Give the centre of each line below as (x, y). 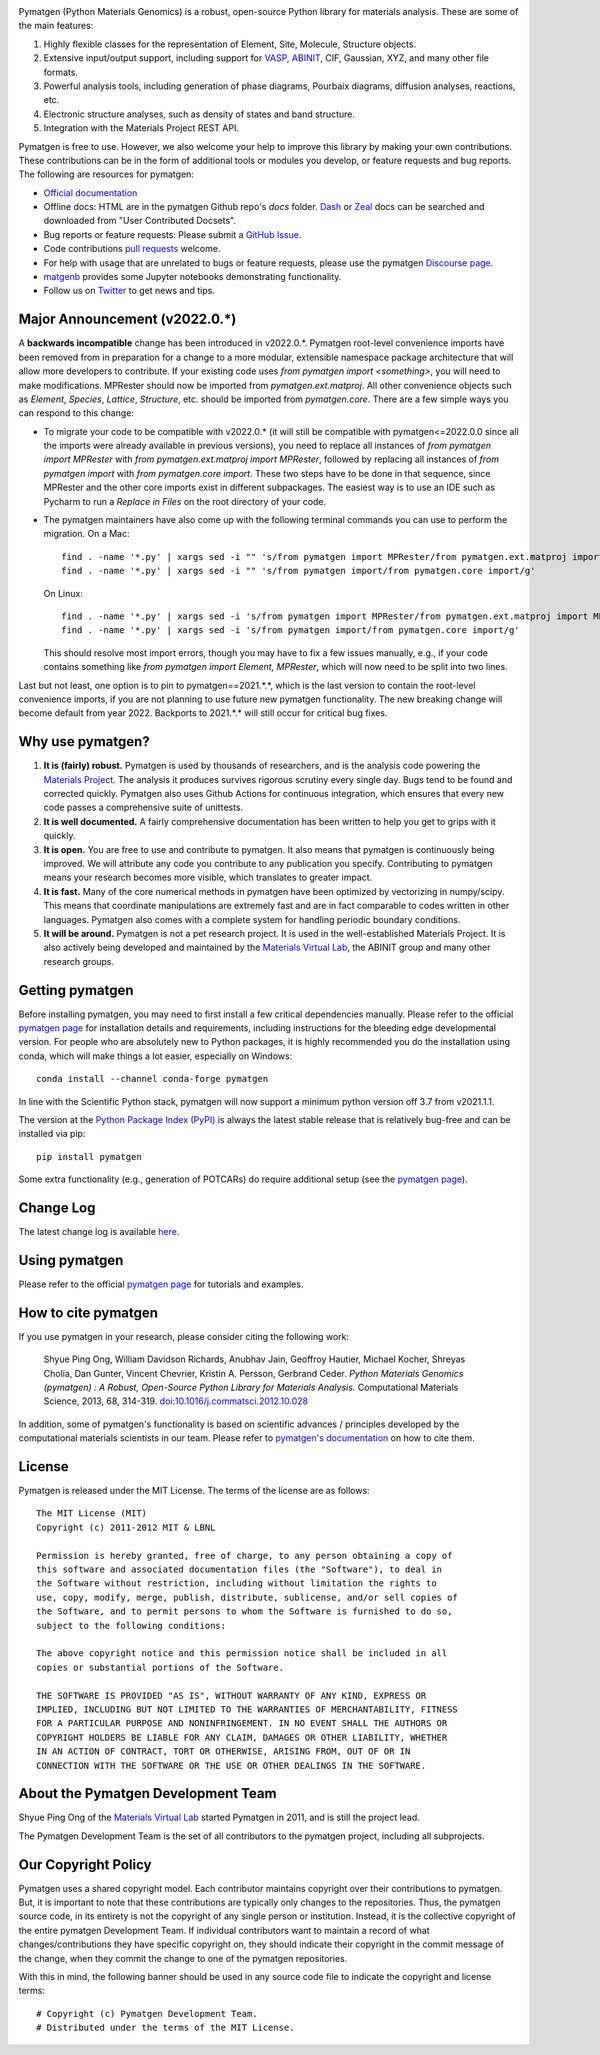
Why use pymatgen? (84, 741)
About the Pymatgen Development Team (147, 1793)
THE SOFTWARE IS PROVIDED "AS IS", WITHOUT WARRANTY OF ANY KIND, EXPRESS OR (231, 1695)
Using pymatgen (71, 1260)
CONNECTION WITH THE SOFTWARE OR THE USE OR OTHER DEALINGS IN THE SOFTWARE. (231, 1765)
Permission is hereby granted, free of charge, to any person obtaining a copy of (244, 1555)
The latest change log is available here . (99, 1232)
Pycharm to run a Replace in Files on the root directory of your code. (185, 501)
